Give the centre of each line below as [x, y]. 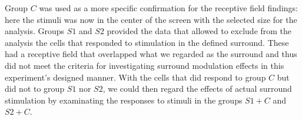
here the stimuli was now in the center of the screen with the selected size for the [151, 19]
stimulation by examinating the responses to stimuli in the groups [124, 100]
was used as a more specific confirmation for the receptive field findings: [168, 8]
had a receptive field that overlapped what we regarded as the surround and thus [151, 54]
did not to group [35, 89]
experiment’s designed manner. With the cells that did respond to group [135, 77]
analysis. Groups [35, 31]
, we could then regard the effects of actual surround [197, 89]
